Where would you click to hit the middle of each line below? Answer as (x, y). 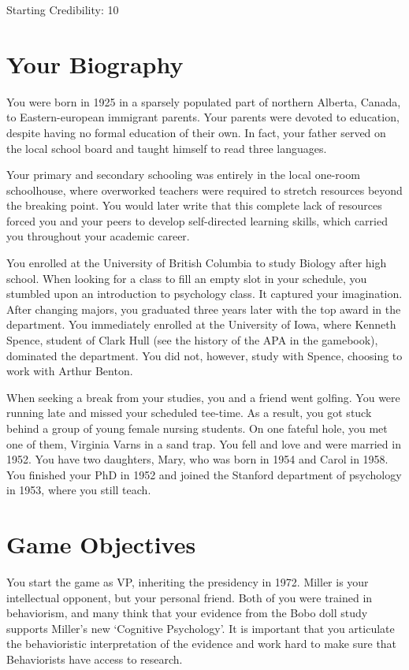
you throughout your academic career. (98, 236)
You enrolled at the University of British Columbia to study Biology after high (197, 263)
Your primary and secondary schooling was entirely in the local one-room (183, 175)
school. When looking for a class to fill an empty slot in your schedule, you (187, 278)
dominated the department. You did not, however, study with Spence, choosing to (204, 355)
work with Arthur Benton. (70, 371)
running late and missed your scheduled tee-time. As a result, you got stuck (189, 413)
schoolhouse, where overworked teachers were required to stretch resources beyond (204, 190)
